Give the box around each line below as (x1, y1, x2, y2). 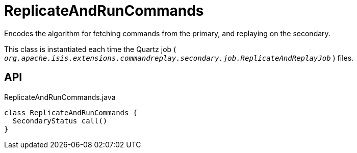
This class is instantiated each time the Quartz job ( (4, 44, 176, 54)
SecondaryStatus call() (12, 116, 108, 125)
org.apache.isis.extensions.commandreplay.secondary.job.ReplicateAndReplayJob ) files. (4, 53, 354, 62)
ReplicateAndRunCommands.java (4, 92, 116, 101)
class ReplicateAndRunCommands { (4, 108, 138, 117)
